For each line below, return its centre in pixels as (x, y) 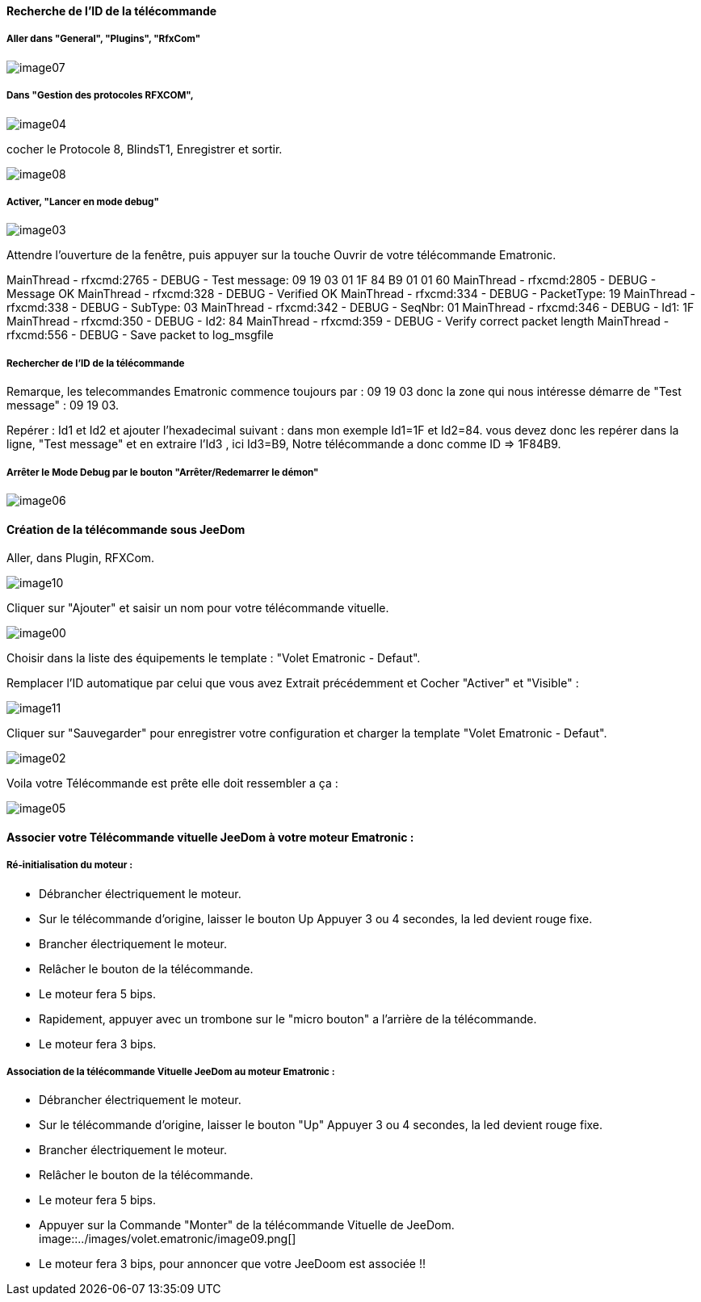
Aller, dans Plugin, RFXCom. (81, 558)
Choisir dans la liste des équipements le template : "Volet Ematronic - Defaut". (214, 658)
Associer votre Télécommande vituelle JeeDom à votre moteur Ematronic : (210, 837)
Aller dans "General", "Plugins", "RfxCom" (104, 39)
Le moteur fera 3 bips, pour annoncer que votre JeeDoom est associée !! (233, 1264)
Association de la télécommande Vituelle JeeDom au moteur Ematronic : (171, 1071)
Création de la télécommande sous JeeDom (126, 529)
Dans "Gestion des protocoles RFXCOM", (100, 96)
